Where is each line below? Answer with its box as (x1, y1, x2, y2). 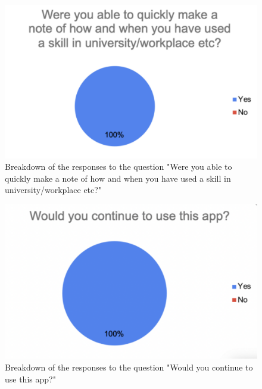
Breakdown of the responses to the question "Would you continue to (5, 361, 253, 374)
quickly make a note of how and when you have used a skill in (5, 172, 231, 184)
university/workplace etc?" (5, 183, 102, 196)
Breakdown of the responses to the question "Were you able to (5, 160, 232, 173)
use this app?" (5, 372, 56, 385)
